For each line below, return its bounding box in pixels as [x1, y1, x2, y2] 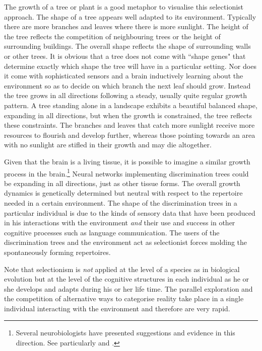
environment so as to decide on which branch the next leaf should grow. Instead [4, 80, 251, 91]
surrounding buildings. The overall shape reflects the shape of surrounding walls [4, 41, 251, 51]
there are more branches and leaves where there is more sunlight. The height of [4, 21, 248, 32]
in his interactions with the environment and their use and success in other [4, 217, 235, 228]
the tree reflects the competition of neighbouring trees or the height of [4, 31, 221, 41]
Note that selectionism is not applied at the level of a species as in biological [4, 264, 240, 274]
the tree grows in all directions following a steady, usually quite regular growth [4, 90, 247, 101]
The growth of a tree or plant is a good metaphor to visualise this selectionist [4, 2, 244, 12]
